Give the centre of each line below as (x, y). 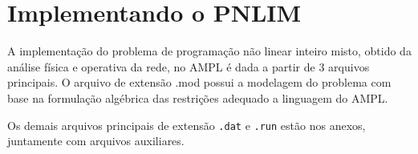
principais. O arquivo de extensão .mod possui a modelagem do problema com (199, 82)
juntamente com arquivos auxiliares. (96, 141)
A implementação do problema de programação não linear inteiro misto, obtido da (209, 51)
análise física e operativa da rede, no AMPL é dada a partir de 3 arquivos (189, 66)
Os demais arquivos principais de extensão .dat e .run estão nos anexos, (187, 125)
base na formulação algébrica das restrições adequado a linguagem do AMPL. (198, 97)
